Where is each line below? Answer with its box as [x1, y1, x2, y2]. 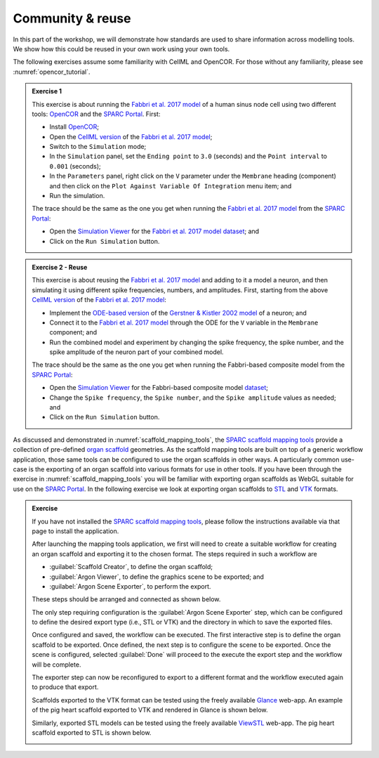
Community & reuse [13, 11, 131, 26]
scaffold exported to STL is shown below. [32, 728, 152, 737]
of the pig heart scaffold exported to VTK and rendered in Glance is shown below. [32, 706, 268, 714]
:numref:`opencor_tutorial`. [13, 67, 91, 76]
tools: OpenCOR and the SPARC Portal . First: [32, 110, 161, 118]
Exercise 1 [32, 87, 62, 96]
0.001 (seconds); [49, 162, 101, 170]
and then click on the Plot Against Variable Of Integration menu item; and [49, 181, 292, 190]
